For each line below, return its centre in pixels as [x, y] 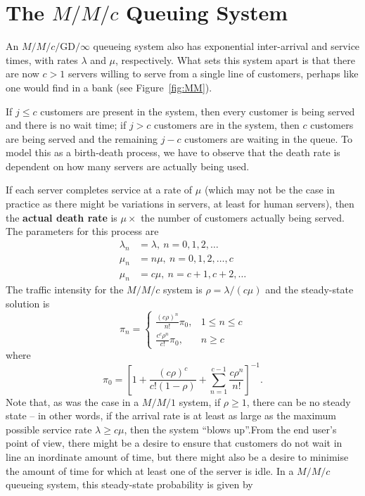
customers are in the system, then [227, 125]
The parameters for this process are [82, 231]
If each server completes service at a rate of [99, 190]
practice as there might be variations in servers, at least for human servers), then [180, 204]
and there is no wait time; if [66, 125]
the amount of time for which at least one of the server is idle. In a [150, 470]
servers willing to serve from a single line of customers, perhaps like [213, 74]
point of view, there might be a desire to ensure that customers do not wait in [174, 443]
